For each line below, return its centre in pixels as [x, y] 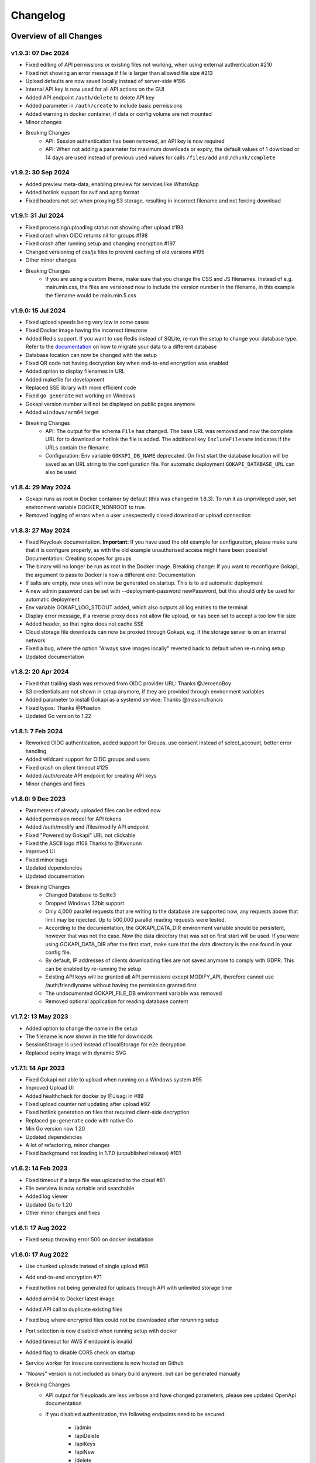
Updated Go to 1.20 [49, 1204]
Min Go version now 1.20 [55, 1129]
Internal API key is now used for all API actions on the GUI [95, 89]
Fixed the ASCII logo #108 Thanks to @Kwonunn [84, 843]
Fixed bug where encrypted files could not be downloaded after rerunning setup [122, 1320]
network [35, 640]
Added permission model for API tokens [73, 819]
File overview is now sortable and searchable [80, 1188]
